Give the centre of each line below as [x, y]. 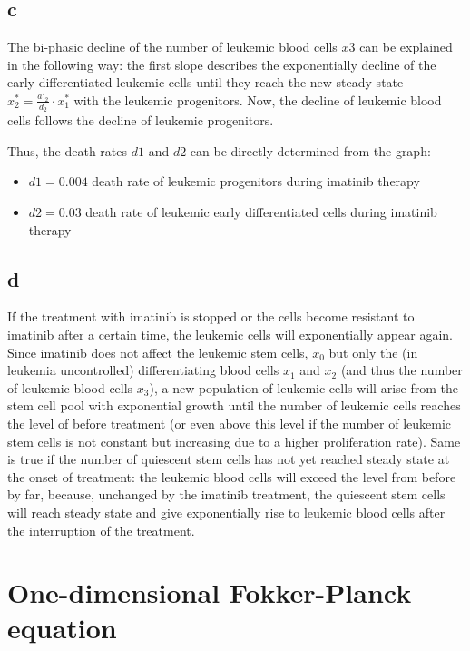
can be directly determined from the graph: [310, 150]
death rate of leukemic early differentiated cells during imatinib [261, 212]
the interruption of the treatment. [101, 530]
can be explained [406, 47]
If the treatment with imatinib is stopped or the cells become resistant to [211, 316]
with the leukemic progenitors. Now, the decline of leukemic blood [258, 99]
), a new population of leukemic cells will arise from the [304, 387]
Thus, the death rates [68, 150]
